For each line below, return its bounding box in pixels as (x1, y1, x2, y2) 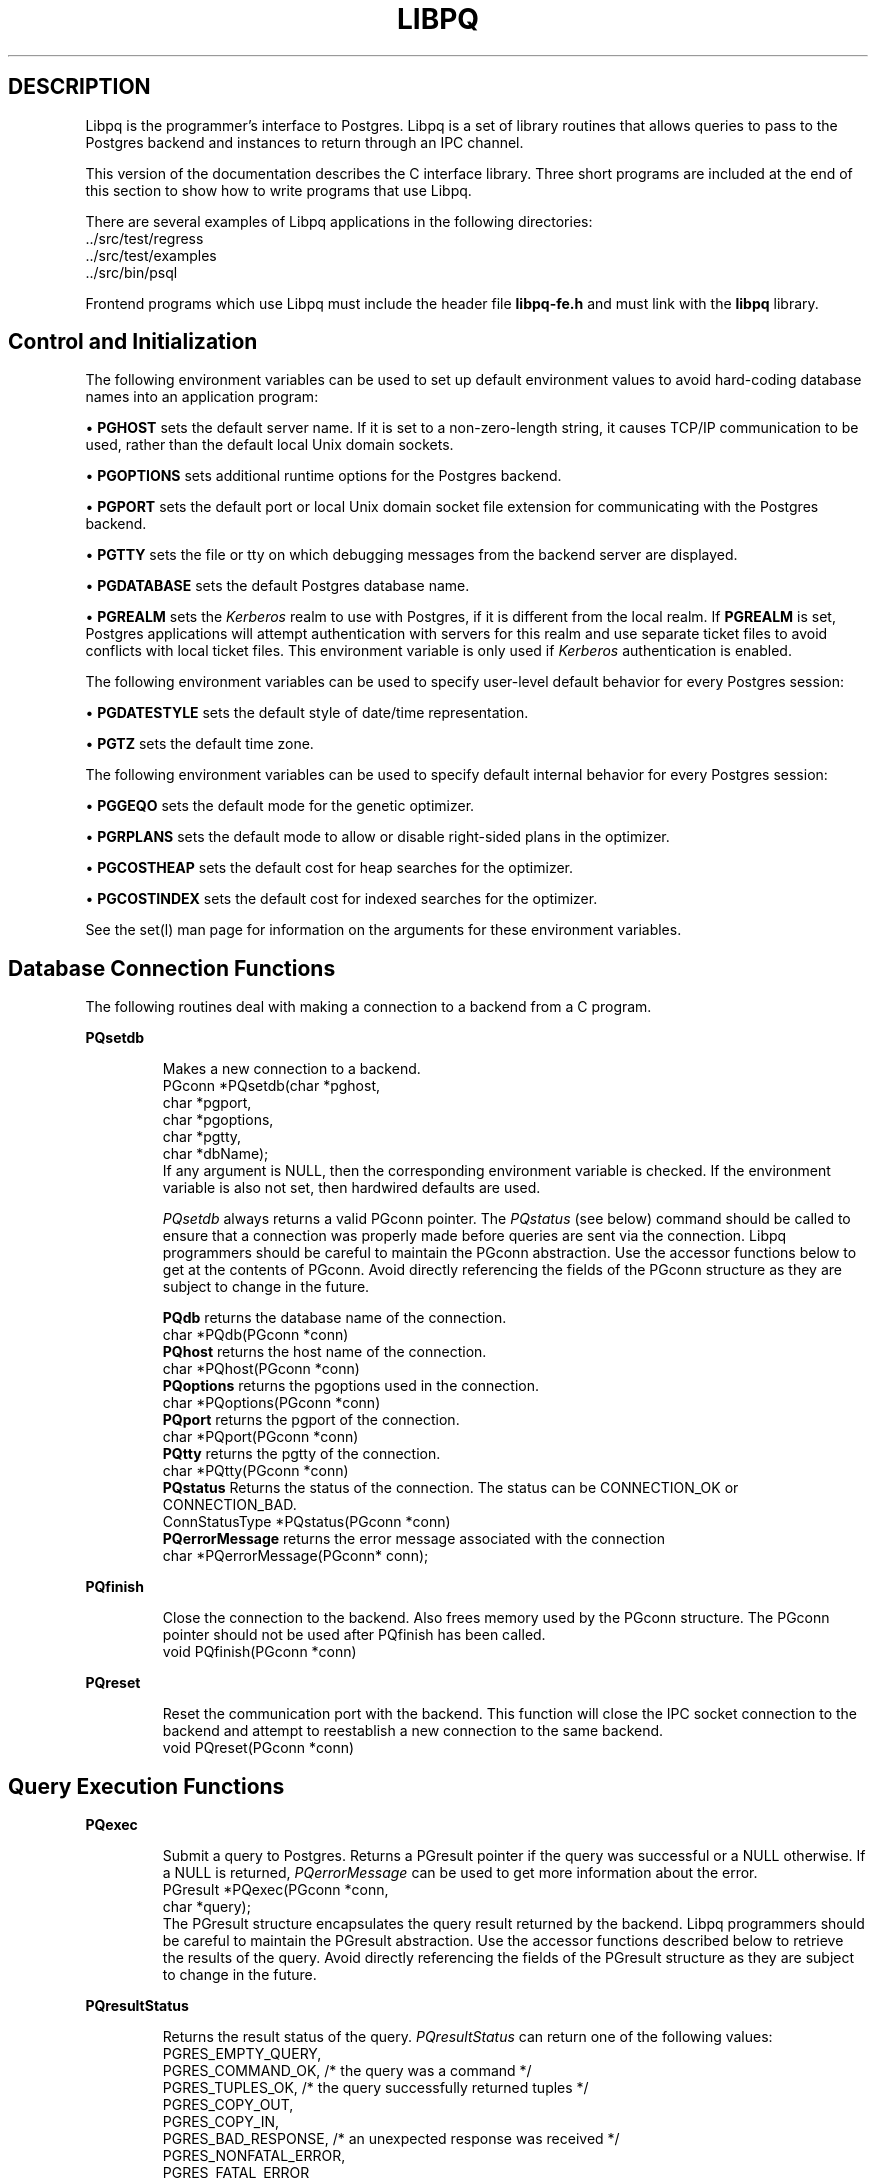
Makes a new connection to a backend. (162, 1060, 421, 1078)
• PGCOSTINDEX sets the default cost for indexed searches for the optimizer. (85, 890, 598, 908)
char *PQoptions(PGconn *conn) (162, 1394, 381, 1412)
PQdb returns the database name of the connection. (162, 1309, 507, 1327)
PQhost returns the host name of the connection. (162, 1343, 487, 1361)
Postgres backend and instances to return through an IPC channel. (85, 133, 524, 151)
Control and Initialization (8, 329, 258, 355)
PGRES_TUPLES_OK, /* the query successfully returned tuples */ (162, 2079, 589, 2097)
